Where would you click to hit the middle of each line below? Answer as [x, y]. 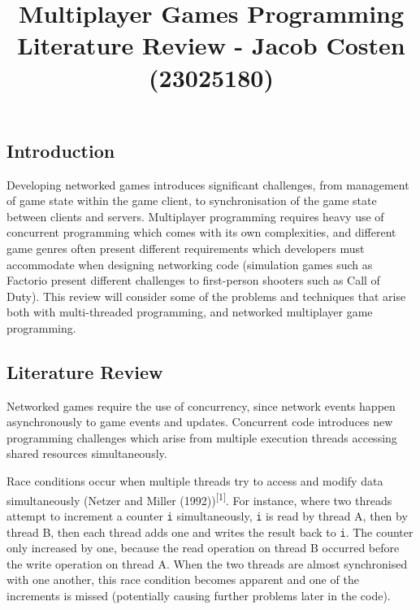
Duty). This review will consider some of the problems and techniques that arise [206, 296]
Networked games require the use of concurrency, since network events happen [201, 405]
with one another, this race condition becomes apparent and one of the [183, 579]
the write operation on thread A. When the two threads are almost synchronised [207, 563]
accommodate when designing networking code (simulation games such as [190, 264]
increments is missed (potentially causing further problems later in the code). [199, 596]
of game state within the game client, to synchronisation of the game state [192, 200]
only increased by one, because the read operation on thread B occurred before [203, 548]
